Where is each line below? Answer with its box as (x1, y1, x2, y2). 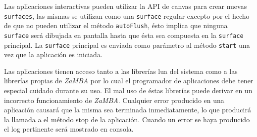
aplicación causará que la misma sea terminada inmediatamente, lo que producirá (4, 104, 251, 115)
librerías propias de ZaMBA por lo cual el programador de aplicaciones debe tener (4, 75, 254, 86)
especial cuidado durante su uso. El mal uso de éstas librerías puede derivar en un (4, 85, 253, 95)
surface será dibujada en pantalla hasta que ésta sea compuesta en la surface (4, 30, 244, 40)
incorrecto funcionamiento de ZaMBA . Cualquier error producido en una (4, 95, 224, 105)
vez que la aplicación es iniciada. (4, 49, 103, 60)
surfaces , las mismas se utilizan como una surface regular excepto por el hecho (4, 10, 250, 21)
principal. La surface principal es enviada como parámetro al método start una (4, 39, 250, 50)
